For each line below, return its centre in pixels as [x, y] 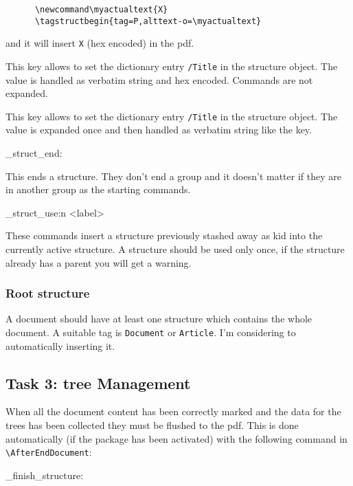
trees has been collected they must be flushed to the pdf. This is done [152, 425]
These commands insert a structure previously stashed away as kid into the [164, 235]
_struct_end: [34, 153]
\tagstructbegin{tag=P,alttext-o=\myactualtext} [148, 21]
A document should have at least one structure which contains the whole [159, 319]
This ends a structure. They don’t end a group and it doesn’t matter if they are [173, 176]
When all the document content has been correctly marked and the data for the [173, 411]
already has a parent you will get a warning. [99, 262]
